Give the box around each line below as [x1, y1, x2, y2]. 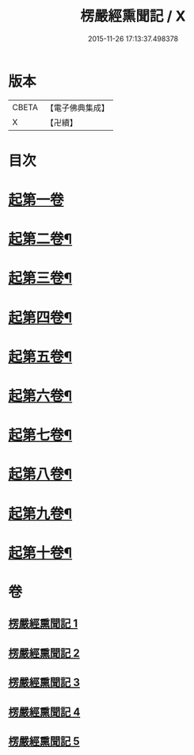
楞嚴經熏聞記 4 [8, 705, 81, 719]
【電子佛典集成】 [45, 102, 109, 113]
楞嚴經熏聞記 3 [8, 676, 81, 689]
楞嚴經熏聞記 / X [80, 7, 186, 25]
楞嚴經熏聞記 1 [8, 617, 78, 631]
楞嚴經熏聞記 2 [8, 646, 81, 660]
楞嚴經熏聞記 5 [8, 734, 81, 748]
